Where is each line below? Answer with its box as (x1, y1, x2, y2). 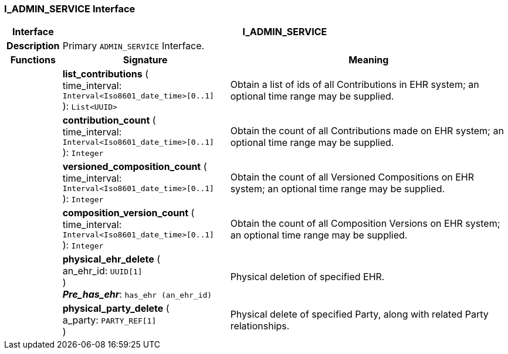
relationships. (230, 320, 290, 332)
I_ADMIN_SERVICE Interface (4, 3, 136, 15)
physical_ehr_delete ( (62, 253, 161, 265)
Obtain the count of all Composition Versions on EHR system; (230, 217, 500, 229)
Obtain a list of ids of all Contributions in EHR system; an (230, 78, 479, 90)
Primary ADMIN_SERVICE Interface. (62, 40, 205, 52)
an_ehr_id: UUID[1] (62, 265, 143, 277)
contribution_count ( (62, 114, 156, 127)
